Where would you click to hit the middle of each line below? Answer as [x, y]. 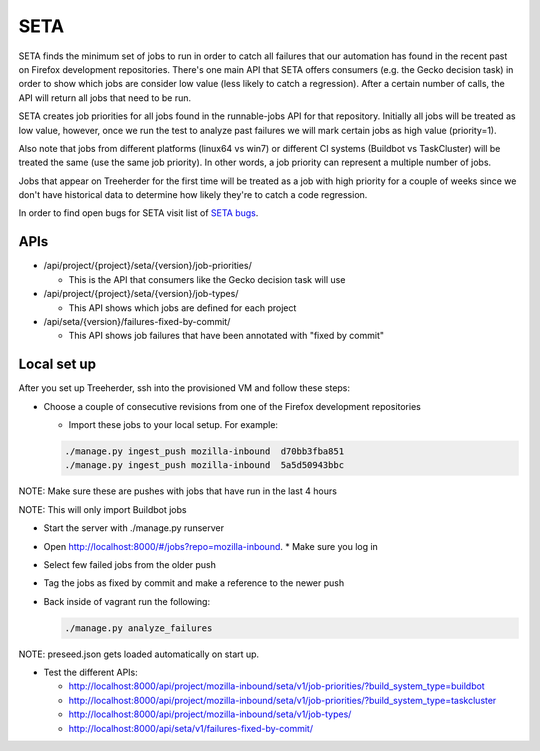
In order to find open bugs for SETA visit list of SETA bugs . [138, 213]
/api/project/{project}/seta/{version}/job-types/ [141, 294]
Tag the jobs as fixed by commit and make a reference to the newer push [194, 583]
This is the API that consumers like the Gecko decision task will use [207, 279]
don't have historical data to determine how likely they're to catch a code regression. [193, 195]
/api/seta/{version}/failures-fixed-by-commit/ [137, 321]
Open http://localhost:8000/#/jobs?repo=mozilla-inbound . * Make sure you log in [211, 546]
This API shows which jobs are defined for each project [182, 307]
